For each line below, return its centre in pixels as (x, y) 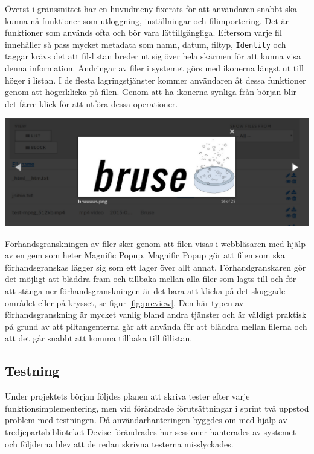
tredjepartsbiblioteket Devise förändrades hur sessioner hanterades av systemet (151, 431)
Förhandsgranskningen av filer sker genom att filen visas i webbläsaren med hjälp (155, 243)
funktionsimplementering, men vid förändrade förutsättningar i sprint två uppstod (157, 408)
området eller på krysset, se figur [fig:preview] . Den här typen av (124, 302)
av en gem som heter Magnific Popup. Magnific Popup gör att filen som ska (145, 255)
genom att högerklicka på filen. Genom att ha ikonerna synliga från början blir (151, 92)
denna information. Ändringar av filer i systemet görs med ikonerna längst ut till (154, 68)
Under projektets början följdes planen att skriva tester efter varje (127, 396)
